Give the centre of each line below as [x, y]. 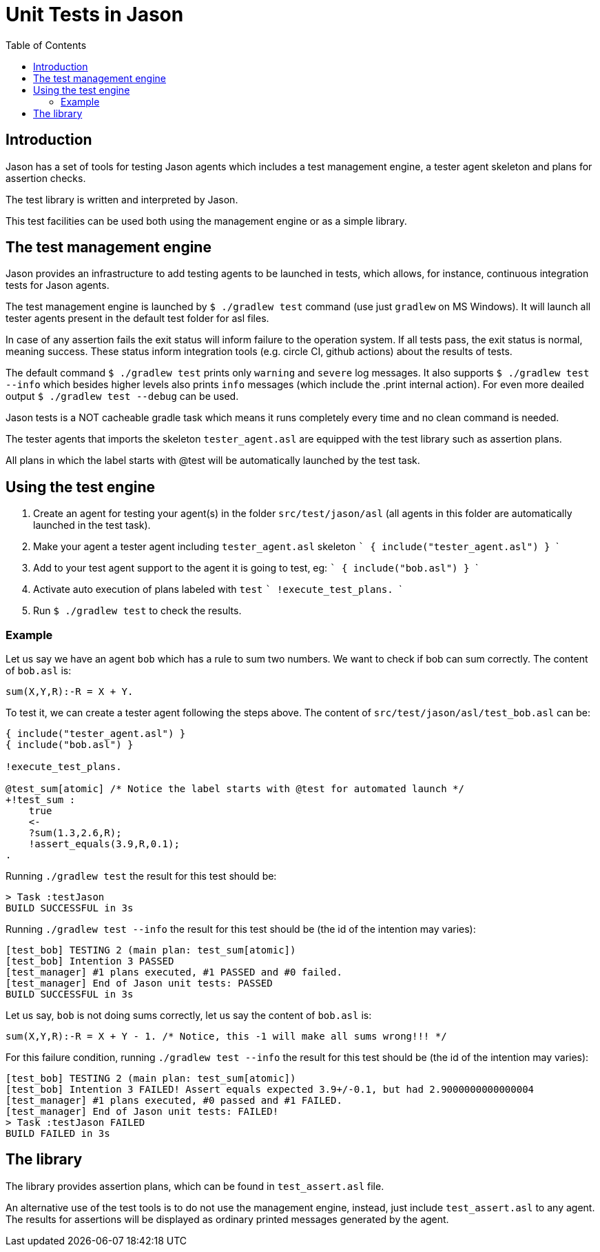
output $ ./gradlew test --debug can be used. [122, 396]
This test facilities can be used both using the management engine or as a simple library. [206, 221]
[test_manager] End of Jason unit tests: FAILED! [142, 1112]
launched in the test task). [92, 525]
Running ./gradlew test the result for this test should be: [141, 876]
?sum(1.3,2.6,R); [75, 833]
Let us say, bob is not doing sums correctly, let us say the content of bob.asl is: [189, 1016]
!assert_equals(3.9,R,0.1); [104, 844]
